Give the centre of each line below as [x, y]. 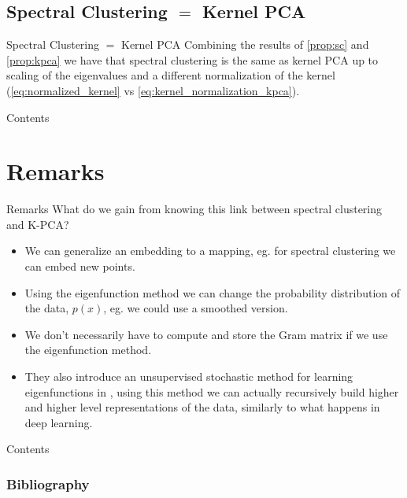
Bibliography [48, 483]
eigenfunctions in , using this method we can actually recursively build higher [212, 391]
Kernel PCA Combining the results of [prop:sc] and [245, 44]
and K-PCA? [38, 224]
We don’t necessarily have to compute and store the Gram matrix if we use [206, 334]
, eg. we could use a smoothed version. [196, 308]
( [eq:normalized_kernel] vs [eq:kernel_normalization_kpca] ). [153, 90]
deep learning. [59, 422]
